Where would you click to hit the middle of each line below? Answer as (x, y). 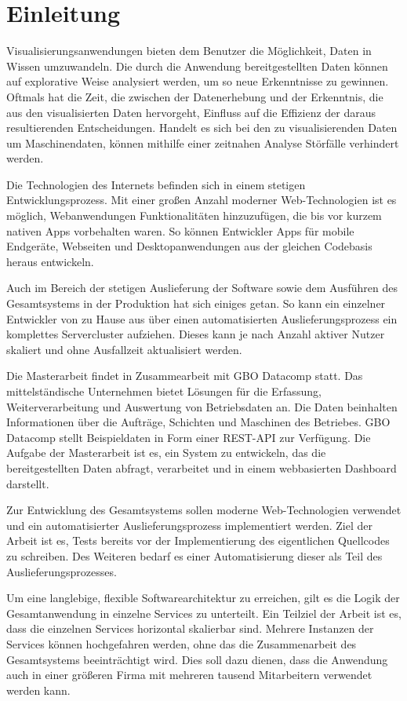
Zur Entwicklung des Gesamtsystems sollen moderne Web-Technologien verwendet (204, 510)
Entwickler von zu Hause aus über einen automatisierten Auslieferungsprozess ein (202, 318)
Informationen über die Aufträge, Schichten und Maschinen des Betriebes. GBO (198, 422)
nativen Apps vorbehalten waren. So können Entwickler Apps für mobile (180, 230)
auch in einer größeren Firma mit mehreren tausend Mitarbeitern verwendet (189, 675)
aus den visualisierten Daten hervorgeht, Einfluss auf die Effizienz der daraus (191, 112)
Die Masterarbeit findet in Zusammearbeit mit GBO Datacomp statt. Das (185, 376)
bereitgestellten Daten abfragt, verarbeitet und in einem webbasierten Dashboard (202, 467)
